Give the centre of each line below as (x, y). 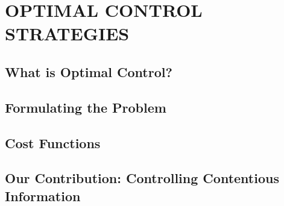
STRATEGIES (67, 33)
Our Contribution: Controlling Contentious (142, 178)
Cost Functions (53, 142)
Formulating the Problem (86, 107)
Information (43, 195)
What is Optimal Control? (89, 71)
